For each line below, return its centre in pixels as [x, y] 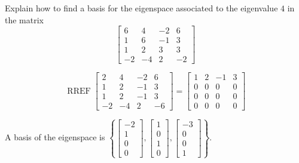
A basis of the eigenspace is [55, 137]
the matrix [24, 19]
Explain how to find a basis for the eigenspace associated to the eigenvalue [141, 8]
